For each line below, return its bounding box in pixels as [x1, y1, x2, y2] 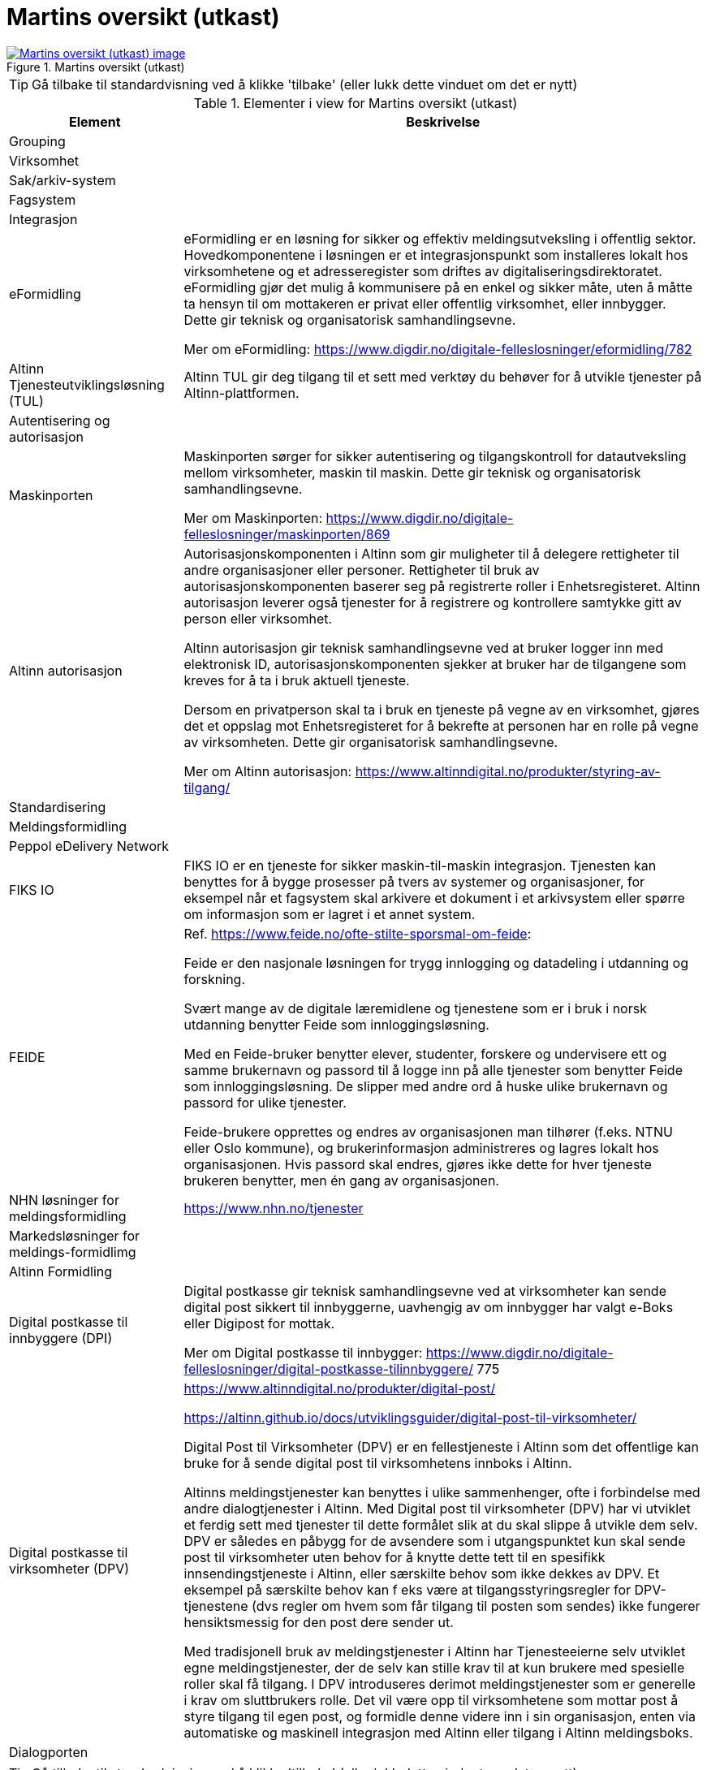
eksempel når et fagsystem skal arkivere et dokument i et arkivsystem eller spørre [183, 889, 685, 906]
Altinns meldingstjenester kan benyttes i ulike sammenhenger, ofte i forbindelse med [183, 1483, 701, 1500]
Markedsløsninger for [9, 1227, 140, 1244]
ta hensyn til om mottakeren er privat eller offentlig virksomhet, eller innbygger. [183, 295, 666, 312]
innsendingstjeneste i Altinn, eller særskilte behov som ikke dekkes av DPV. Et [183, 1565, 660, 1582]
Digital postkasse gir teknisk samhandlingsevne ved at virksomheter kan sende [183, 1282, 666, 1299]
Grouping [9, 132, 66, 149]
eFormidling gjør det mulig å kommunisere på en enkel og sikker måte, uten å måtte [183, 278, 692, 296]
